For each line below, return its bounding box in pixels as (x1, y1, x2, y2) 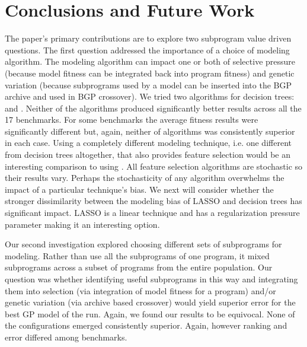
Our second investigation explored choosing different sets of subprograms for (5, 238, 282, 250)
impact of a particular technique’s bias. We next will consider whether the (5, 183, 274, 195)
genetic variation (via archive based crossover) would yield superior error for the (5, 296, 296, 308)
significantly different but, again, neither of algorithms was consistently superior (5, 125, 295, 137)
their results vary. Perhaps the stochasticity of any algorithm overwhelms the (5, 171, 284, 184)
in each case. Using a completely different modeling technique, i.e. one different (5, 136, 292, 149)
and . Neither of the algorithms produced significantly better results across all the (5, 101, 302, 114)
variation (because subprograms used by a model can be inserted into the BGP (5, 78, 292, 91)
